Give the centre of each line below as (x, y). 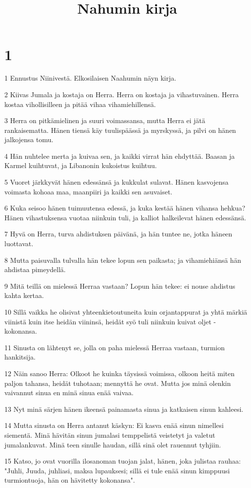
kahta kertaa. (24, 295)
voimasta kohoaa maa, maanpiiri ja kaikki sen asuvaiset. (88, 191)
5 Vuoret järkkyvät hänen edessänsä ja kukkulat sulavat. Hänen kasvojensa (116, 182)
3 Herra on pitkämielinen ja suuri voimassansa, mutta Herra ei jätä (105, 120)
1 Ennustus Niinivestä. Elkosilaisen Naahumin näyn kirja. (90, 78)
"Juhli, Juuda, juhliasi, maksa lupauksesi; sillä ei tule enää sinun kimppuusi (117, 470)
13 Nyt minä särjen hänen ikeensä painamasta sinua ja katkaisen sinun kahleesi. (124, 409)
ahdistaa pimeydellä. (35, 269)
